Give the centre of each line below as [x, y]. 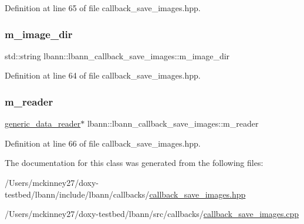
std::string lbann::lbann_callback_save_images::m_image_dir [117, 55]
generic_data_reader [43, 123]
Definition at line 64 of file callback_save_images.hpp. [103, 75]
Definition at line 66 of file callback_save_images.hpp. [103, 143]
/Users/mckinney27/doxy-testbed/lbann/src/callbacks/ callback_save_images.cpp [152, 214]
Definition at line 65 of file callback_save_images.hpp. [103, 8]
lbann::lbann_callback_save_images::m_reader [173, 123]
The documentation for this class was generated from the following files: [134, 163]
